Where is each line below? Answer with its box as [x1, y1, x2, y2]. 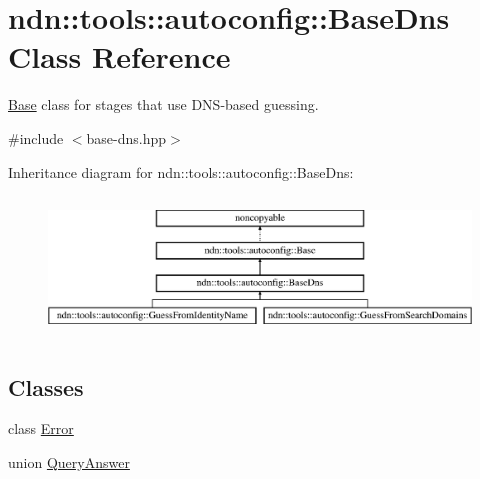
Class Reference [8, 36, 231, 77]
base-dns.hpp [86, 127, 167, 148]
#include [8, 127, 64, 148]
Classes [8, 371, 84, 402]
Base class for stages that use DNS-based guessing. [8, 94, 319, 115]
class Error [8, 418, 74, 439]
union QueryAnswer [8, 452, 130, 472]
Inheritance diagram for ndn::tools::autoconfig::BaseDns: [8, 161, 354, 182]
